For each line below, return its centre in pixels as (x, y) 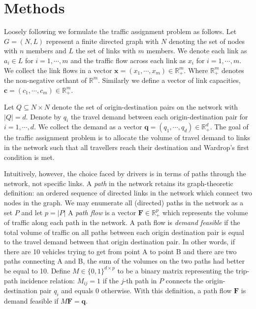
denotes (233, 70)
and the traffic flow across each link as (128, 60)
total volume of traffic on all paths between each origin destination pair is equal (124, 232)
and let (32, 212)
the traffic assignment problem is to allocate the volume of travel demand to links (127, 137)
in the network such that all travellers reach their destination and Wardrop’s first (127, 147)
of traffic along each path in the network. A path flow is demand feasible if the (122, 222)
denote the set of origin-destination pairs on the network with (145, 107)
